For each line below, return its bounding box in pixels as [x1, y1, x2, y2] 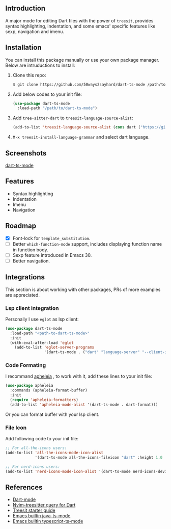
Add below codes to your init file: [12, 91, 82, 97]
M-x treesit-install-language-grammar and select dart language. [12, 134, 150, 140]
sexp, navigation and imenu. [5, 28, 65, 35]
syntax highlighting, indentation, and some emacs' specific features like [5, 23, 156, 29]
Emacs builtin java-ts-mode [12, 513, 71, 519]
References [5, 483, 43, 491]
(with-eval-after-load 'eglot [10, 340, 74, 346]
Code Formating [5, 362, 46, 369]
